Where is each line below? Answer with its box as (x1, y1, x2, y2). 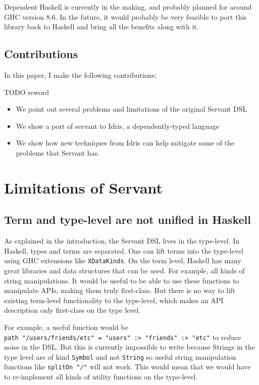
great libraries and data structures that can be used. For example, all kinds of (4, 265, 245, 275)
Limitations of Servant (4, 177, 163, 198)
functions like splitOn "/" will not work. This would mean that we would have (4, 361, 251, 372)
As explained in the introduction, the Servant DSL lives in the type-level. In (4, 235, 240, 246)
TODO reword (4, 86, 49, 97)
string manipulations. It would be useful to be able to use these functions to (4, 275, 239, 285)
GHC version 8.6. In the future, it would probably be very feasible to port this (4, 11, 247, 22)
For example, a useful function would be (4, 321, 128, 332)
